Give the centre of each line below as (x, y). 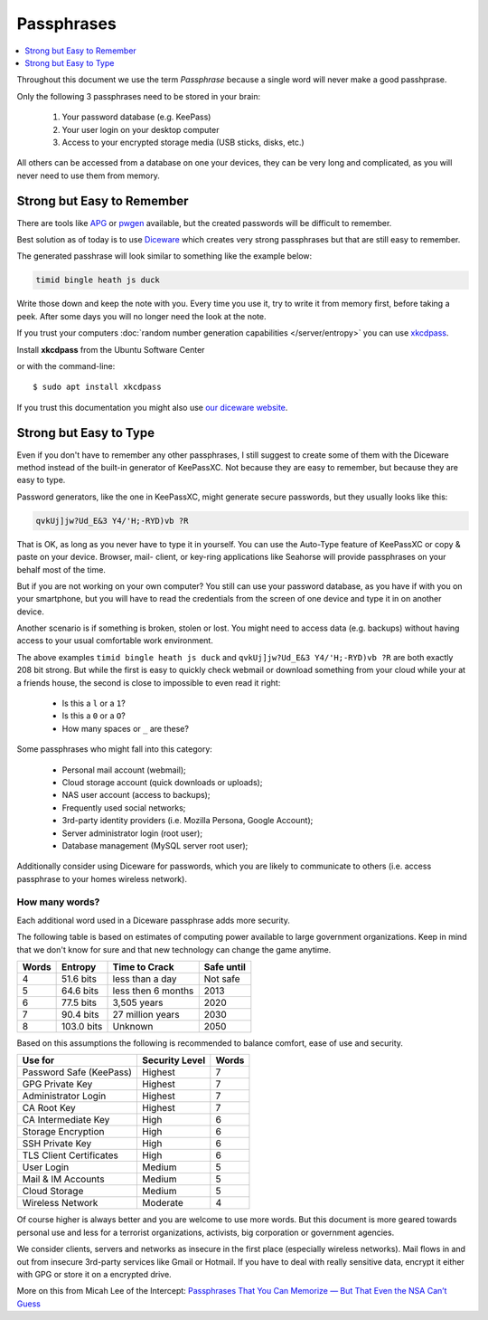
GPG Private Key (57, 1084)
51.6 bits (79, 979)
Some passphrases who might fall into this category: (114, 749)
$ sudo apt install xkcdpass (97, 387)
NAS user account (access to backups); (136, 795)
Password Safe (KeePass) (77, 1072)
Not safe (222, 979)
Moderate (163, 1203)
